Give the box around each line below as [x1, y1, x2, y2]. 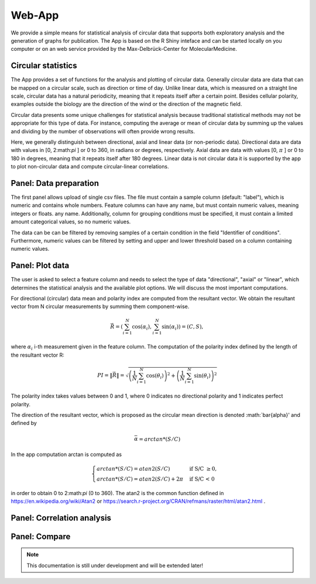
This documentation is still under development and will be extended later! [26, 562, 204, 569]
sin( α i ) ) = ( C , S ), [162, 323, 204, 331]
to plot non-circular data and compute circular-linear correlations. [11, 163, 169, 170]
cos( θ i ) [146, 372, 164, 380]
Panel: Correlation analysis [11, 513, 111, 523]
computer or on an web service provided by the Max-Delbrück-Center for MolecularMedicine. [11, 46, 237, 53]
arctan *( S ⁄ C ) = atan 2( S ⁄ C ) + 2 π [97, 475, 184, 482]
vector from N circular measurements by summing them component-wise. [11, 303, 190, 310]
